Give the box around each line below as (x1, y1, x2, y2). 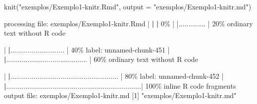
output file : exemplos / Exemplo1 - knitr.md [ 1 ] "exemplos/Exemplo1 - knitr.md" (4, 90, 237, 101)
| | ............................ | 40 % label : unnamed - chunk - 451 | (4, 44, 170, 54)
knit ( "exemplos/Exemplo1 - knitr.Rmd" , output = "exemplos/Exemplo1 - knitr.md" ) (4, 1, 252, 11)
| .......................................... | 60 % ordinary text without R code (4, 54, 198, 64)
